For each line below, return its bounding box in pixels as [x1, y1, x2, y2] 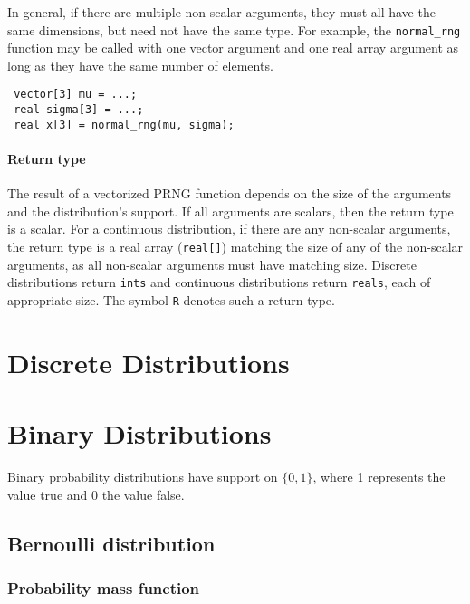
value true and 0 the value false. [7, 484, 185, 503]
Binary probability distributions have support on [7, 467, 278, 486]
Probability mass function [7, 576, 200, 599]
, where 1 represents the [312, 467, 446, 486]
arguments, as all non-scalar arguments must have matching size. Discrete [7, 254, 417, 273]
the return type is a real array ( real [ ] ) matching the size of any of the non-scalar [7, 236, 464, 255]
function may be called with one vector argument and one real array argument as [7, 38, 459, 57]
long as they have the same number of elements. [7, 55, 273, 74]
